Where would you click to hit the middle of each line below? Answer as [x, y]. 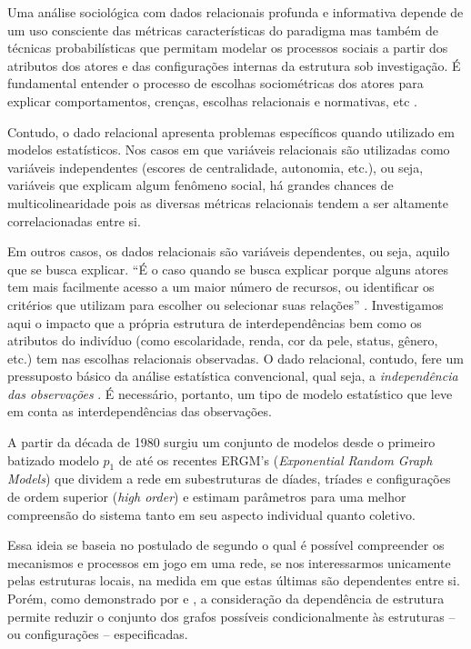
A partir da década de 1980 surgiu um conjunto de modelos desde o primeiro [221, 442]
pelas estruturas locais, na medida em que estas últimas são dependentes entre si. [234, 580]
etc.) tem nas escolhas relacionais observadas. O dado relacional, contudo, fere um [235, 358]
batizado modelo [53, 459]
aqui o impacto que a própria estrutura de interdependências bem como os [215, 322]
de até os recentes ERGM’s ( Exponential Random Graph [276, 459]
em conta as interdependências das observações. [140, 411]
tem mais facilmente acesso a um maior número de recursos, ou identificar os [221, 287]
